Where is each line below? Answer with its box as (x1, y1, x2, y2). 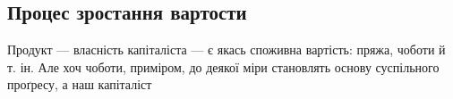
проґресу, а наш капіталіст (7, 75, 152, 94)
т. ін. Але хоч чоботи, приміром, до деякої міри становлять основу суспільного (7, 57, 440, 76)
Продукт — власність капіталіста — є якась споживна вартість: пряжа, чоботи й (7, 40, 446, 59)
